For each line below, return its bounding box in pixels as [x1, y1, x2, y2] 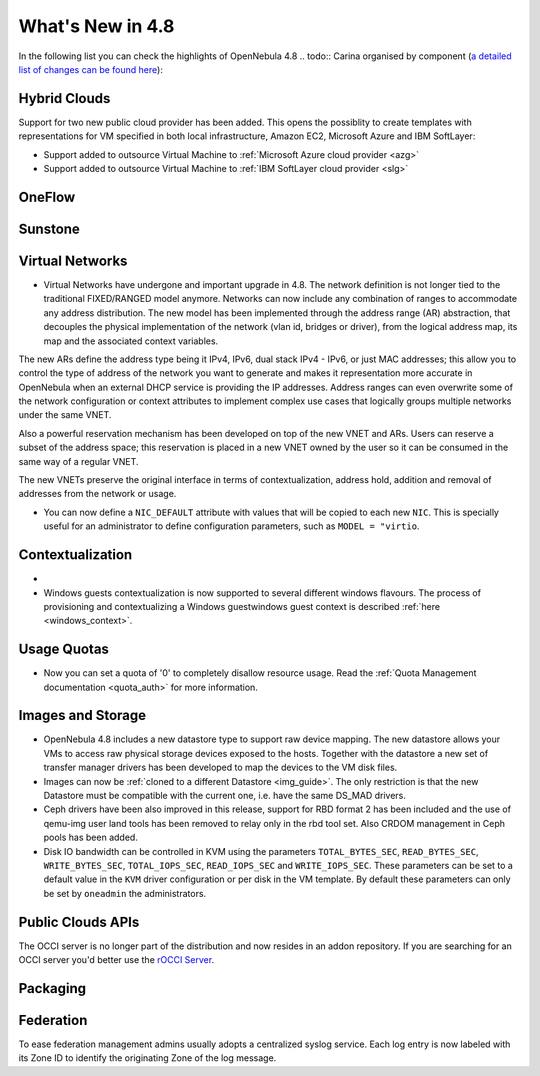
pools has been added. [43, 831, 139, 844]
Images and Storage [18, 707, 147, 724]
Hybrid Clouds [18, 90, 111, 107]
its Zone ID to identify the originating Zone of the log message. [18, 1052, 277, 1064]
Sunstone [18, 220, 80, 237]
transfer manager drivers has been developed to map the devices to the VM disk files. [43, 761, 398, 774]
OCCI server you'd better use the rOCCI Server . [18, 954, 215, 966]
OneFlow [18, 188, 76, 205]
